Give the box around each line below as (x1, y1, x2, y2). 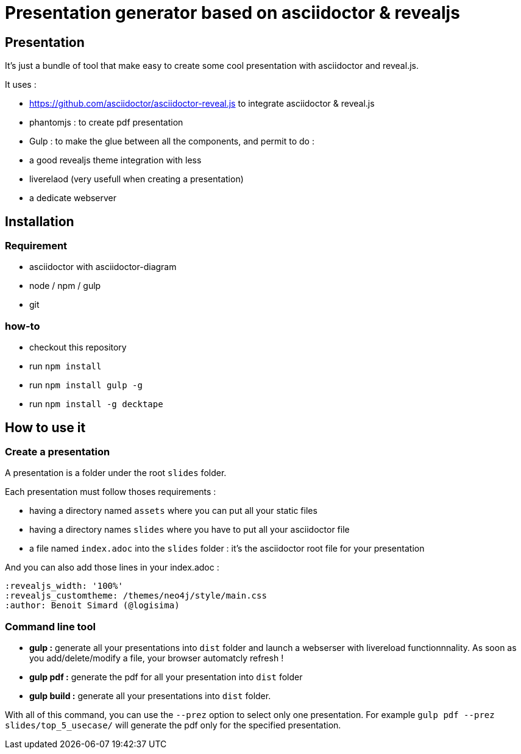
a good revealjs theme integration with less (29, 155, 202, 166)
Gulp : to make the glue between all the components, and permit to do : (29, 136, 314, 147)
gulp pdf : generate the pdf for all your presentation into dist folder (29, 672, 303, 683)
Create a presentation (5, 445, 110, 458)
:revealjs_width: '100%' (5, 581, 123, 591)
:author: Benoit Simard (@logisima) (5, 600, 180, 611)
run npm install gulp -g (29, 380, 143, 391)
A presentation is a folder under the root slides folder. (5, 468, 227, 478)
